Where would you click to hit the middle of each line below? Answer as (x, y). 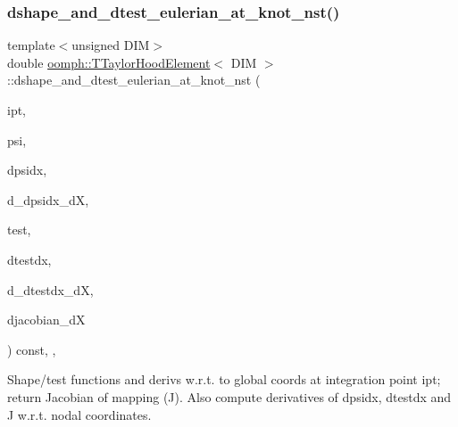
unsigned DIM (111, 45)
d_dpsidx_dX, (48, 199)
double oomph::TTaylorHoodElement (109, 62)
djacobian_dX (46, 320)
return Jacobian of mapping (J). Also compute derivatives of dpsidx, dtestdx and (229, 396)
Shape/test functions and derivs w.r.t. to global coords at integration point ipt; (224, 379)
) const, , (32, 349)
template (31, 45)
